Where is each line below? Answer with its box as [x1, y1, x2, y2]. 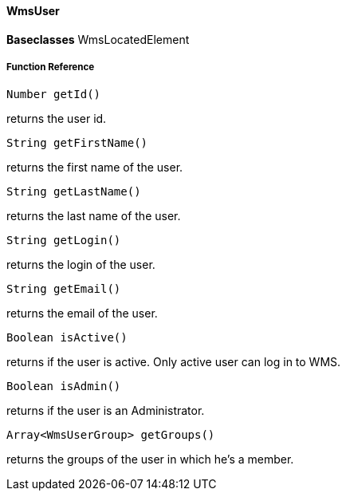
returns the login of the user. [6, 258, 155, 272]
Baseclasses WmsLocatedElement [6, 32, 190, 46]
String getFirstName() [6, 136, 148, 150]
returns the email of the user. [6, 306, 158, 321]
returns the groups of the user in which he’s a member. [6, 452, 294, 467]
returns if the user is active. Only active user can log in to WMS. [6, 355, 341, 369]
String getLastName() [6, 185, 141, 199]
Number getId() [6, 88, 101, 101]
